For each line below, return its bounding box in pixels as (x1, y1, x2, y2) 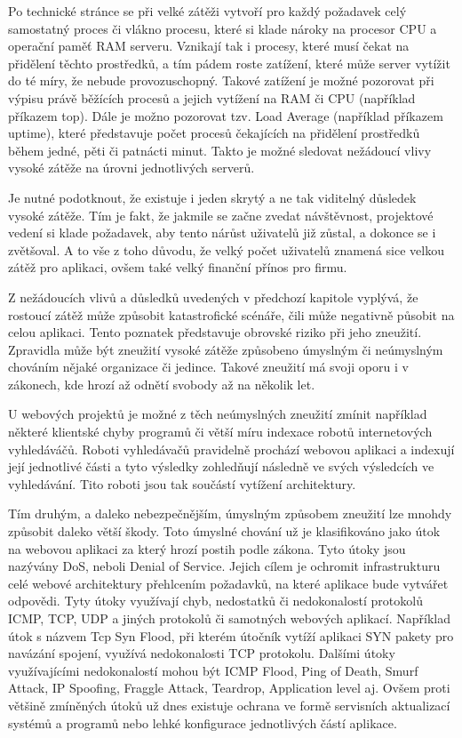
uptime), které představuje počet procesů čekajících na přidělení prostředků (8, 124, 420, 142)
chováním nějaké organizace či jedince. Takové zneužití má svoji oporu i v (8, 357, 409, 376)
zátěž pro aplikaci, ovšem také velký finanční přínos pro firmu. (8, 258, 347, 277)
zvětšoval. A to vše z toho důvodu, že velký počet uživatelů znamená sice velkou (8, 240, 444, 259)
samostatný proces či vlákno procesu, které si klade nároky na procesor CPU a (8, 19, 437, 37)
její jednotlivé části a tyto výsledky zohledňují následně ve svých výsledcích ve (8, 457, 434, 476)
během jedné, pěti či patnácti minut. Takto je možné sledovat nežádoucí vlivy (8, 140, 432, 159)
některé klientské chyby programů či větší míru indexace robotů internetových (8, 422, 433, 441)
